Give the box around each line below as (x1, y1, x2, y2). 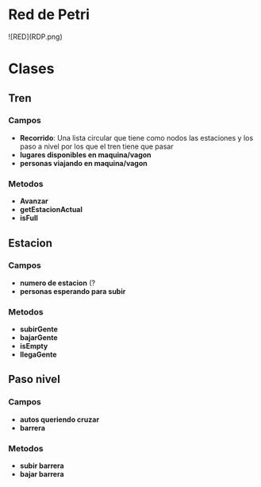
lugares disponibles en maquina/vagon (19, 149, 152, 160)
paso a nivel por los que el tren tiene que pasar (19, 141, 174, 151)
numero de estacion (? (19, 278, 96, 288)
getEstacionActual (19, 205, 83, 215)
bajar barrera (19, 470, 65, 479)
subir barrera (19, 461, 65, 470)
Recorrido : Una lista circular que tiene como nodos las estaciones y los (19, 133, 254, 142)
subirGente (19, 324, 58, 334)
